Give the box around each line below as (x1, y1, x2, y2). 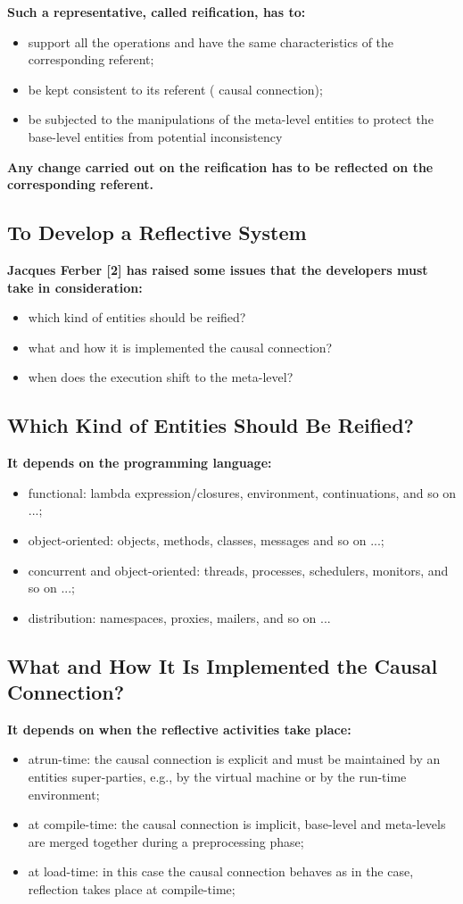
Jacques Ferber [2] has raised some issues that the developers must (7, 260, 428, 278)
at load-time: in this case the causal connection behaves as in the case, (28, 862, 414, 881)
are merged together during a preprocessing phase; (28, 832, 304, 850)
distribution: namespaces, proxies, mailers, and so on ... (28, 608, 331, 626)
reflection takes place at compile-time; (28, 880, 236, 899)
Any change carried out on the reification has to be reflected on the (7, 157, 434, 176)
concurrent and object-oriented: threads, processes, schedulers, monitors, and (28, 560, 449, 579)
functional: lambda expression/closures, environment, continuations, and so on (28, 483, 457, 502)
